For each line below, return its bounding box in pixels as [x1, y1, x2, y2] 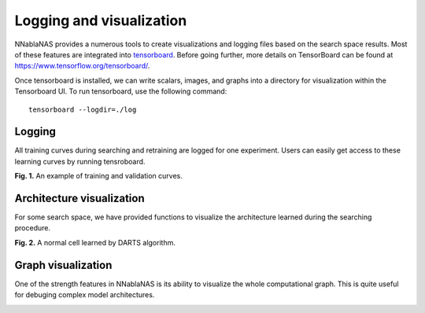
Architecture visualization [14, 192, 145, 204]
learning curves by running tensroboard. [14, 156, 146, 166]
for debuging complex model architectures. [14, 290, 155, 300]
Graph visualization [14, 258, 113, 271]
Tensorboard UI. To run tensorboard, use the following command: [14, 87, 227, 96]
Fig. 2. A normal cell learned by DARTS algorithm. [14, 238, 176, 247]
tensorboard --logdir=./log [28, 105, 137, 114]
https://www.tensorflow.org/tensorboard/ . [14, 61, 150, 71]
